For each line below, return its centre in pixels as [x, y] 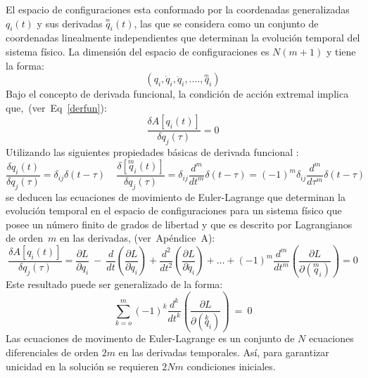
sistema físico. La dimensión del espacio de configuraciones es [138, 51]
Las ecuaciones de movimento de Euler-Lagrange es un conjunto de [150, 338]
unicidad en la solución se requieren [82, 366]
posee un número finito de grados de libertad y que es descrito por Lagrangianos [179, 224]
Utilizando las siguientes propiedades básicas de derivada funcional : [152, 152]
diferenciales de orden [52, 352]
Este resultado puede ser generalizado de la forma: [114, 283]
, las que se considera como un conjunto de [226, 23]
